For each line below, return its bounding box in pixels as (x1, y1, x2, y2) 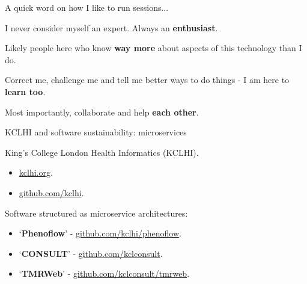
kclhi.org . (19, 166, 53, 179)
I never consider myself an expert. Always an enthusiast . (5, 21, 218, 34)
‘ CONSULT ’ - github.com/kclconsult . (19, 247, 163, 259)
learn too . (5, 85, 46, 97)
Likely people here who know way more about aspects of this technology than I (5, 42, 302, 54)
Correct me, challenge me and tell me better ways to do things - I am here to (5, 73, 290, 86)
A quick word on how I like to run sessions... (5, 1, 169, 13)
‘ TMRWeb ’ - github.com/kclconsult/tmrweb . (19, 267, 190, 280)
